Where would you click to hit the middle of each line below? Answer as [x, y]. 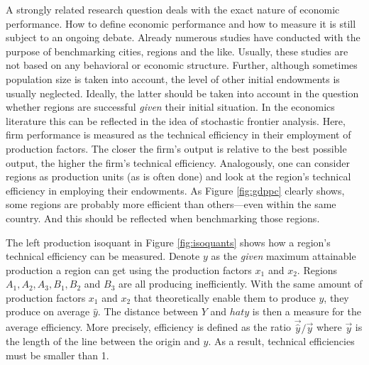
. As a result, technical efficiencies [281, 341]
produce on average [48, 311]
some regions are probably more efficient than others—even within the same [171, 204]
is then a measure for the [307, 311]
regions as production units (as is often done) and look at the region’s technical [178, 176]
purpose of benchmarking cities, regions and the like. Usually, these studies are [177, 51]
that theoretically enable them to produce [225, 297]
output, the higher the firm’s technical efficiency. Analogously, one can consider [178, 162]
